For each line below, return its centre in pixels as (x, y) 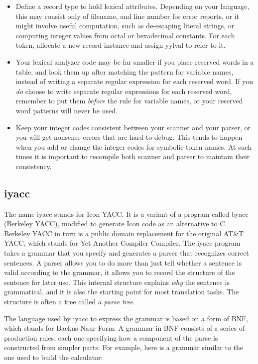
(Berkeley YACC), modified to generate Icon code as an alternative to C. (116, 224)
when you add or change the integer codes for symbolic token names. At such (134, 146)
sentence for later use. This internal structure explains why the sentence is (117, 282)
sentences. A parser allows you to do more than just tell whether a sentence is (123, 262)
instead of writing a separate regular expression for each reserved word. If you (134, 81)
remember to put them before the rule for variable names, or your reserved (129, 101)
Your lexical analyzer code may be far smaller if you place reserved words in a (135, 61)
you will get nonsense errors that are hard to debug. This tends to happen (129, 137)
